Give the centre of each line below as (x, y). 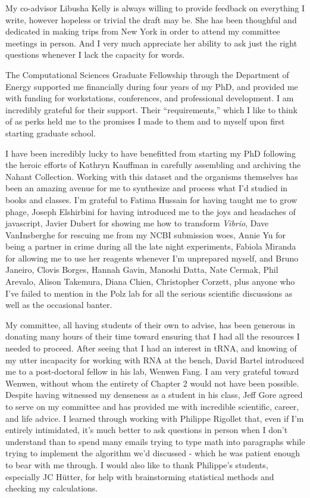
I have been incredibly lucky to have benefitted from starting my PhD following (151, 153)
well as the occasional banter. (59, 305)
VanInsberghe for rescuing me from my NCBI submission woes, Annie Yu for (146, 234)
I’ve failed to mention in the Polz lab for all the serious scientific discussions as (149, 293)
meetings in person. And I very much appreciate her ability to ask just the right (151, 43)
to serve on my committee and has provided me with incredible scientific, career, (152, 406)
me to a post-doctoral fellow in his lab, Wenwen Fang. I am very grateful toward (152, 371)
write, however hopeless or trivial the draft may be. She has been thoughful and (151, 19)
